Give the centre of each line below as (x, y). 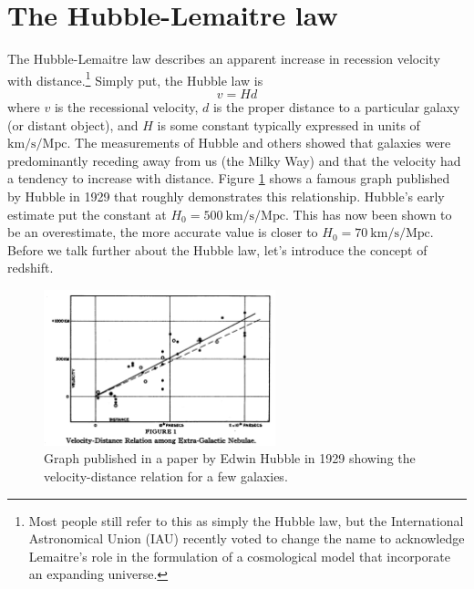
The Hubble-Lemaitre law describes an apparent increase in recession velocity (224, 59)
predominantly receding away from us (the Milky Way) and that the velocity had (234, 160)
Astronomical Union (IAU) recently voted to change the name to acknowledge (247, 538)
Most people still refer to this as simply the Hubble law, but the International (246, 520)
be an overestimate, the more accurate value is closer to (163, 232)
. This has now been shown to (368, 214)
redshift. (31, 268)
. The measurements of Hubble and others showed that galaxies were (259, 143)
